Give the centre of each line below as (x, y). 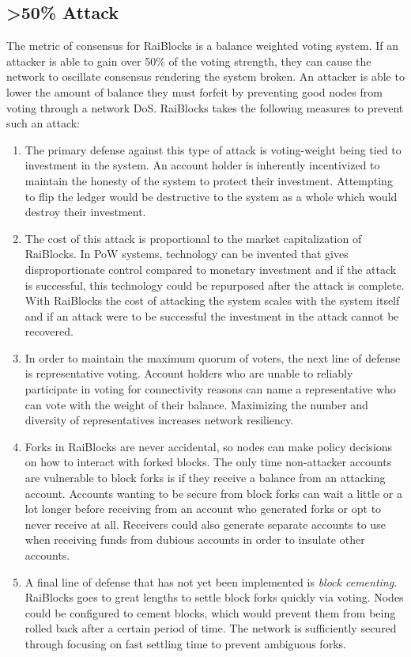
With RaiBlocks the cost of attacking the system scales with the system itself (212, 300)
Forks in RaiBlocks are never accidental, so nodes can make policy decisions (209, 446)
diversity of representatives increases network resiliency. (159, 420)
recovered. (49, 331)
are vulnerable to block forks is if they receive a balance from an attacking (205, 478)
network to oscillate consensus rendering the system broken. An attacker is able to (205, 76)
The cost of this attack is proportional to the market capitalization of (193, 238)
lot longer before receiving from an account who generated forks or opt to (203, 509)
